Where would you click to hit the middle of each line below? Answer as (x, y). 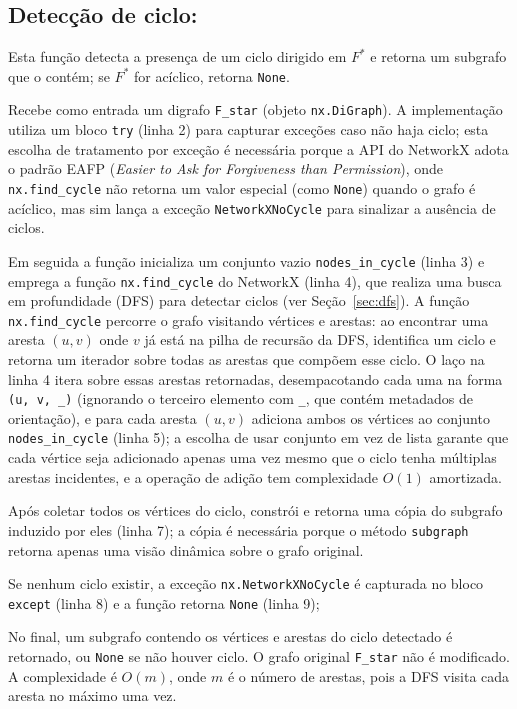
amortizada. (465, 476)
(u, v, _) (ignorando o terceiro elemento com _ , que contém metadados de (240, 398)
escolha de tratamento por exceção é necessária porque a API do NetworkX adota (258, 148)
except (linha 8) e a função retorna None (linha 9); (164, 602)
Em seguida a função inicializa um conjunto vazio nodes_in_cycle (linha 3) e (246, 260)
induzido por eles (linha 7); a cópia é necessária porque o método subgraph (238, 529)
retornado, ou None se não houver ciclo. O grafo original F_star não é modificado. (259, 656)
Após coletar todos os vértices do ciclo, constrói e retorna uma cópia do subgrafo (255, 510)
